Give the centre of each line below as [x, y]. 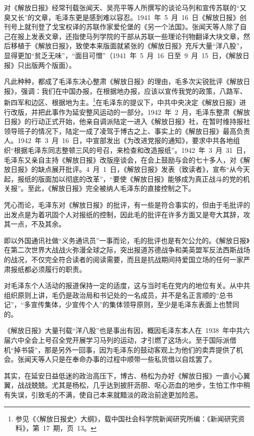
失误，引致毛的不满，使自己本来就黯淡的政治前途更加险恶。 [106, 395]
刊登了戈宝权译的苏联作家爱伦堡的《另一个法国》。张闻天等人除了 [135, 27]
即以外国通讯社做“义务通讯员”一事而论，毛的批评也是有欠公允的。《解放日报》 [127, 240]
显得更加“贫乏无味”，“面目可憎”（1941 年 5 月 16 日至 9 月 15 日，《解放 [123, 55]
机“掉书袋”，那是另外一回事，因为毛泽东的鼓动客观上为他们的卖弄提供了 [120, 349]
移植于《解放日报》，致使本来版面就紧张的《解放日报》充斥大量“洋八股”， [128, 46]
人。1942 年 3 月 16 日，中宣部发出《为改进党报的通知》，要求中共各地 [118, 140]
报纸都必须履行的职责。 [48, 269]
